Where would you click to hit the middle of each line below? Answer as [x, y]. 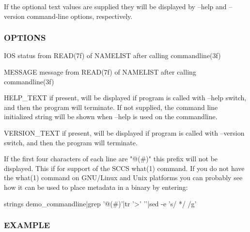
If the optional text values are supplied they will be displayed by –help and [115, 6]
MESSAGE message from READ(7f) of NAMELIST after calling [100, 72]
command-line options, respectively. [80, 16]
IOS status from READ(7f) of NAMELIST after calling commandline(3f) [112, 55]
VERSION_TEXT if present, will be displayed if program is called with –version [124, 132]
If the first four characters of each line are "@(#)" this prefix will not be [111, 159]
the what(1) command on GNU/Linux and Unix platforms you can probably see [123, 178]
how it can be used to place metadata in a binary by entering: [96, 187]
